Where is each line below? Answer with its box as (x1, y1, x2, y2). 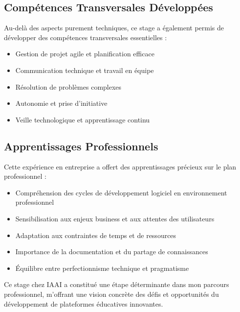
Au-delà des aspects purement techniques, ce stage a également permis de (4, 23, 224, 33)
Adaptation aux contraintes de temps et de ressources (15, 230, 176, 240)
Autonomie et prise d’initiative (15, 98, 108, 108)
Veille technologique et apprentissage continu (15, 114, 150, 124)
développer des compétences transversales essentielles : (4, 32, 167, 42)
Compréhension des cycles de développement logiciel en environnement (15, 187, 227, 197)
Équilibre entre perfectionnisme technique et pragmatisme (15, 263, 189, 273)
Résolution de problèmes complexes (15, 81, 122, 92)
